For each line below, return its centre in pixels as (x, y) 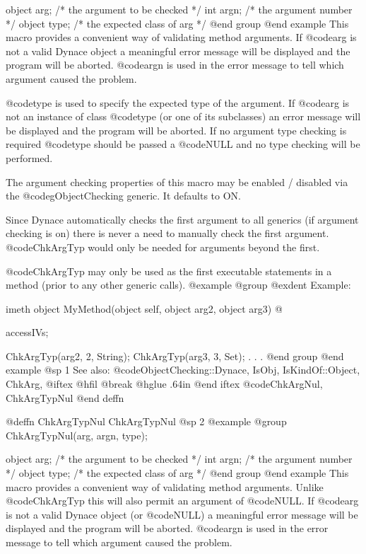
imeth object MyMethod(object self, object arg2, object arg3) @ (144, 308)
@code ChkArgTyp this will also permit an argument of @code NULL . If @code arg (182, 501)
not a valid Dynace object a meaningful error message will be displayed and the (178, 51)
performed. (29, 157)
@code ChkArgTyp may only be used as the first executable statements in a (169, 271)
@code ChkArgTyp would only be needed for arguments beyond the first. (163, 247)
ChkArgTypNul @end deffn (65, 397)
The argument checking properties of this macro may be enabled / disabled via (177, 181)
